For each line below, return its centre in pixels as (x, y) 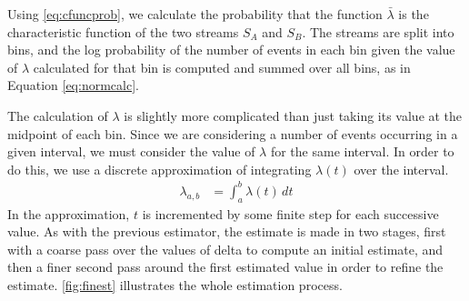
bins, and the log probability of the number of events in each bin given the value (231, 50)
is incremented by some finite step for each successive (290, 213)
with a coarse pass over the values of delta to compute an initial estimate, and (225, 249)
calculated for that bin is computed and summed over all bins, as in (222, 67)
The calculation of (58, 115)
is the (414, 14)
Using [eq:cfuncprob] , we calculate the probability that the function (195, 14)
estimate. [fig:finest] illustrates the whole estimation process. (175, 285)
